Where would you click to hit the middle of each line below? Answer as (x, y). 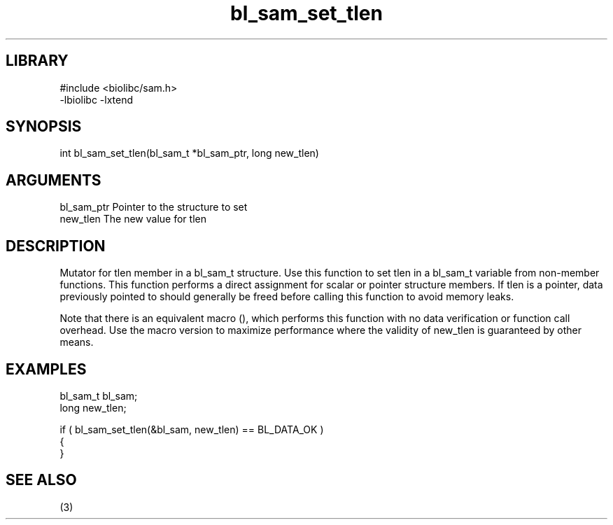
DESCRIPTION (56, 246)
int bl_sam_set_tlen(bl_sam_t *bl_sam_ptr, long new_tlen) (189, 153)
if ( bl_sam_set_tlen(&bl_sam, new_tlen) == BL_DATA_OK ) (192, 429)
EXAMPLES (46, 369)
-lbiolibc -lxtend (97, 99)
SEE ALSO (41, 480)
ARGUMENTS (54, 180)
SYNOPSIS (44, 127)
